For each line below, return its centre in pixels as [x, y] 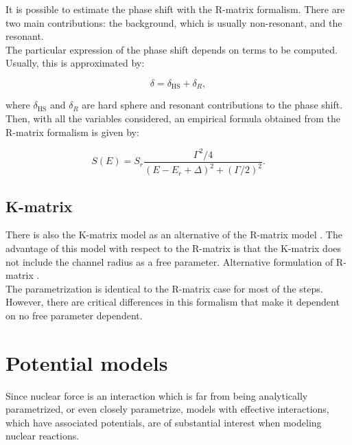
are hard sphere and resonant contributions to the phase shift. [212, 105]
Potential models [87, 362]
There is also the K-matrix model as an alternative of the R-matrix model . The [174, 235]
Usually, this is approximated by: [75, 63]
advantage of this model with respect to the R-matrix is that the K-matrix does [174, 248]
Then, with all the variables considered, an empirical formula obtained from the [173, 118]
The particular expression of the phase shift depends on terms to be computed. [172, 49]
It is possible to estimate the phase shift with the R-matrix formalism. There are [175, 9]
